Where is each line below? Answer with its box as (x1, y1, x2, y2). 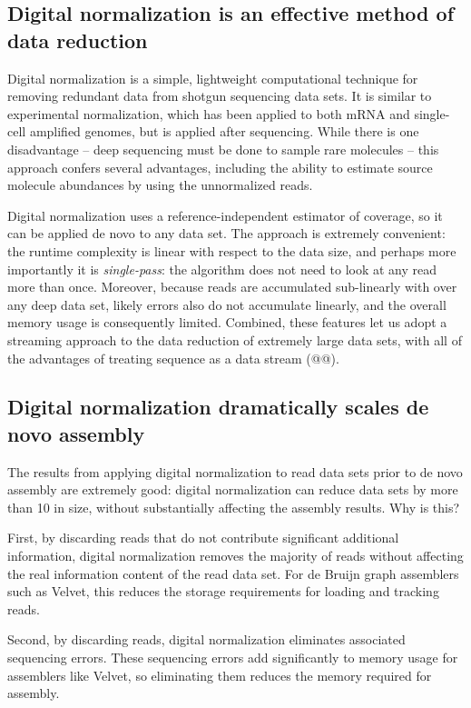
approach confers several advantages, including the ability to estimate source (7, 157, 433, 176)
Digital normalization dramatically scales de (7, 393, 429, 421)
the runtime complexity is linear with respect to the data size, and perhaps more (7, 241, 456, 260)
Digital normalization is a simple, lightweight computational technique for (7, 68, 418, 87)
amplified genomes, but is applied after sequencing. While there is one (29, 122, 419, 141)
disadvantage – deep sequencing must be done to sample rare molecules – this (7, 139, 439, 158)
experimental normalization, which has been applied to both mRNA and (7, 104, 410, 123)
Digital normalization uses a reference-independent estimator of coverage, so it (7, 205, 443, 224)
